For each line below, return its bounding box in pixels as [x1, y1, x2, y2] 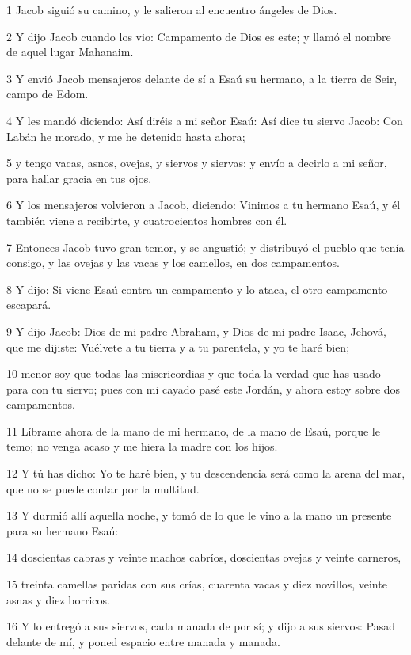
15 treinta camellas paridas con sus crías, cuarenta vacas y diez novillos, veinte [6, 576, 387, 592]
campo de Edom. [6, 86, 89, 102]
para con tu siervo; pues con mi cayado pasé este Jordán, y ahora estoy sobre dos [6, 380, 401, 397]
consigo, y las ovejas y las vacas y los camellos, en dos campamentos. [6, 254, 340, 271]
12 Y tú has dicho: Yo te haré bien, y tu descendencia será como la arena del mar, [6, 465, 405, 482]
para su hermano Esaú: [6, 522, 119, 539]
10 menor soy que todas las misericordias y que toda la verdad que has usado [6, 365, 381, 382]
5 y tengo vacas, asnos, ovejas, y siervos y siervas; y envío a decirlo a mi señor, [6, 154, 387, 171]
